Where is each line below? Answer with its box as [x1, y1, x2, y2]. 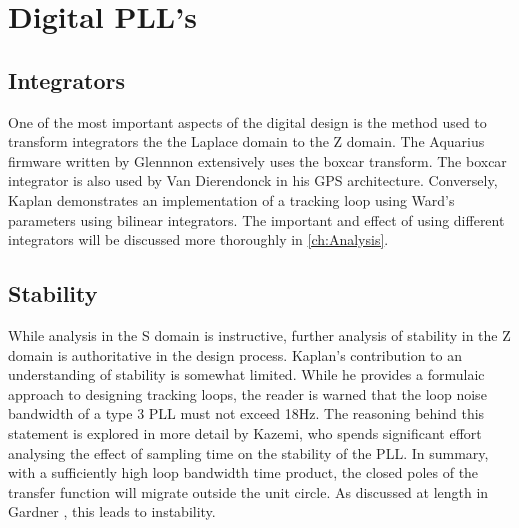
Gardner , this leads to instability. [8, 501, 216, 522]
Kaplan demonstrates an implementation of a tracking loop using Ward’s [8, 189, 455, 210]
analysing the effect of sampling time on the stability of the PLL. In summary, [8, 442, 489, 463]
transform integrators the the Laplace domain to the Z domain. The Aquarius [8, 131, 485, 152]
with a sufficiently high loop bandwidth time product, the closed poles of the [8, 462, 479, 483]
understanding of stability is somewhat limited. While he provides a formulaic [8, 364, 485, 385]
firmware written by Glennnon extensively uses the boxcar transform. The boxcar [8, 150, 507, 171]
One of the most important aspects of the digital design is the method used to [8, 111, 487, 132]
